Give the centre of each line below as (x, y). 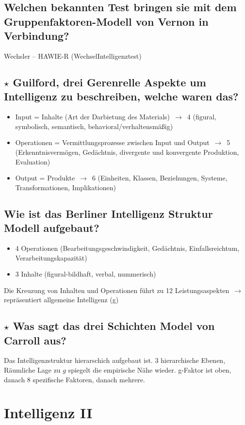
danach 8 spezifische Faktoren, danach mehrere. (74, 379)
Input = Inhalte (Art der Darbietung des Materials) (93, 117)
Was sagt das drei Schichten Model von (114, 326)
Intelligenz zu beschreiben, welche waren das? (121, 96)
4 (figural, (202, 117)
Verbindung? (37, 36)
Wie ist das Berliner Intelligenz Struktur (108, 213)
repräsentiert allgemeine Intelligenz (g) (61, 300)
